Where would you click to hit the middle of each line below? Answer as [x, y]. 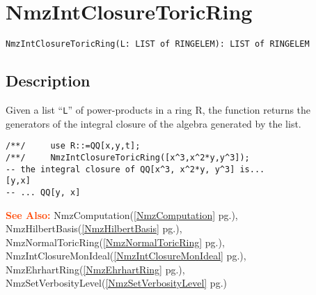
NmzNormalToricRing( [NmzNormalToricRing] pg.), [115, 242]
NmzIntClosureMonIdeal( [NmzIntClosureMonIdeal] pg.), [126, 256]
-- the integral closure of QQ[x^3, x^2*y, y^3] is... [135, 169]
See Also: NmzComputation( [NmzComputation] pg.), [122, 214]
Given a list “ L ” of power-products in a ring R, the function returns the [158, 109]
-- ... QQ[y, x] [43, 192]
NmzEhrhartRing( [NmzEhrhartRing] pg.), [95, 269]
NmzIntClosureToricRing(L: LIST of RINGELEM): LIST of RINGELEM [158, 44]
